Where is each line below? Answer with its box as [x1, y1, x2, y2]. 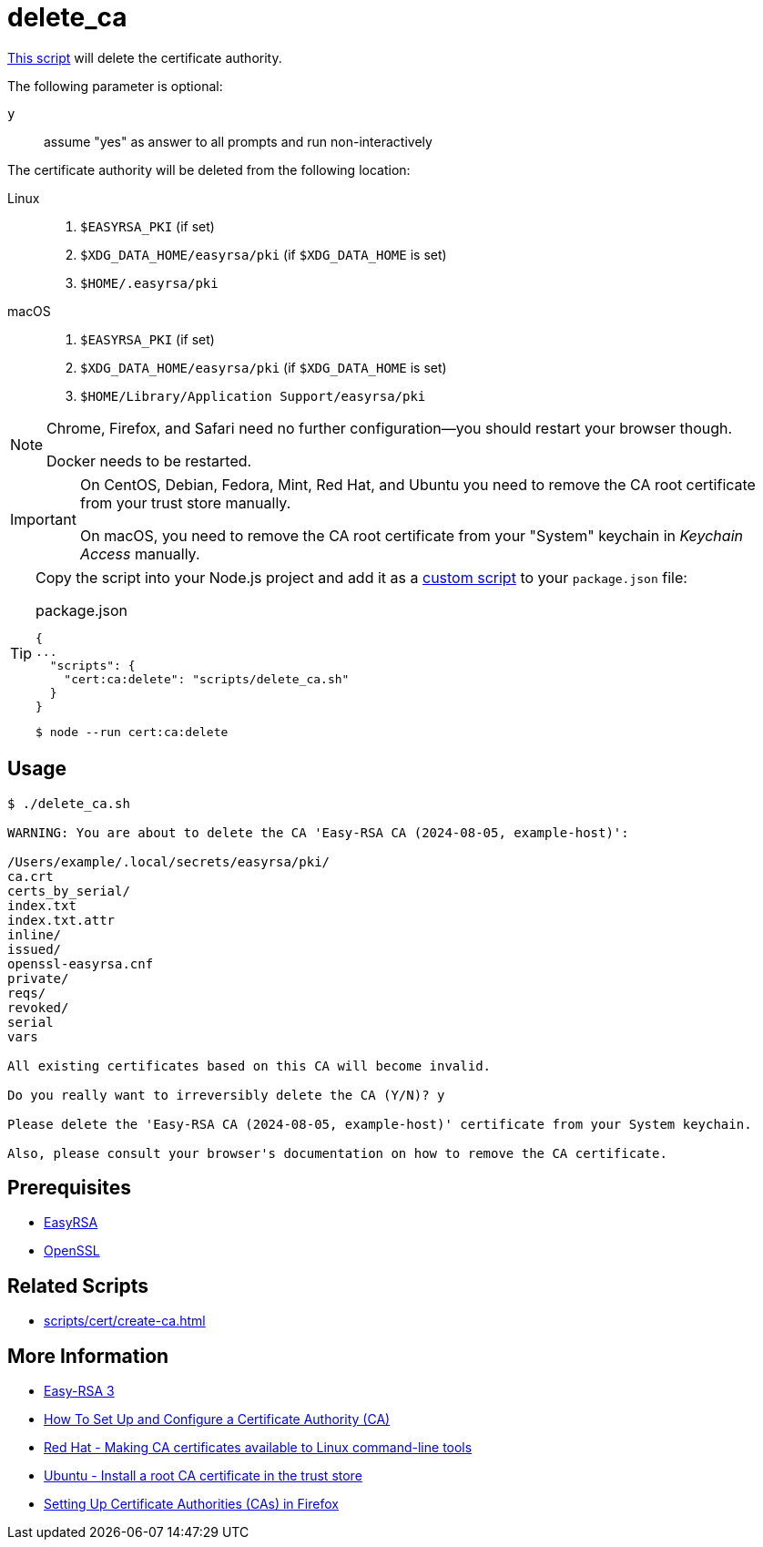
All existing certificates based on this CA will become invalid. [7, 1058, 492, 1073]
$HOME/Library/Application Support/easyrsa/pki [80, 388, 426, 404]
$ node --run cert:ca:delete [36, 724, 229, 739]
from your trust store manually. [79, 493, 291, 512]
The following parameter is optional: [7, 77, 223, 94]
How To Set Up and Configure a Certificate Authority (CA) [44, 1411, 391, 1428]
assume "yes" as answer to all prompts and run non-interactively [44, 133, 432, 149]
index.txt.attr [7, 912, 116, 927]
